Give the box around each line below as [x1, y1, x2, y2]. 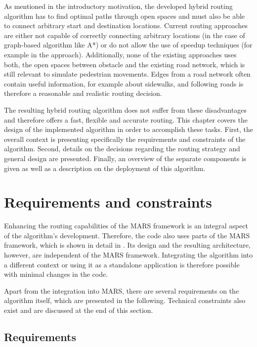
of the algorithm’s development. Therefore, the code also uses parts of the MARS [4, 230, 250, 240]
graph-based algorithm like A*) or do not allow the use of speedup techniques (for [4, 40, 253, 50]
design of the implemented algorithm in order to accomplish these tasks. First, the [4, 124, 254, 134]
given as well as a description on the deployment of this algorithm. [4, 163, 206, 173]
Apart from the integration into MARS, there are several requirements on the [4, 285, 239, 296]
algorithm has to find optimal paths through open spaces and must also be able [4, 10, 245, 21]
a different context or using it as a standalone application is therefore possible [4, 259, 240, 269]
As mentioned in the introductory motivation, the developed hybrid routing [4, 1, 233, 11]
